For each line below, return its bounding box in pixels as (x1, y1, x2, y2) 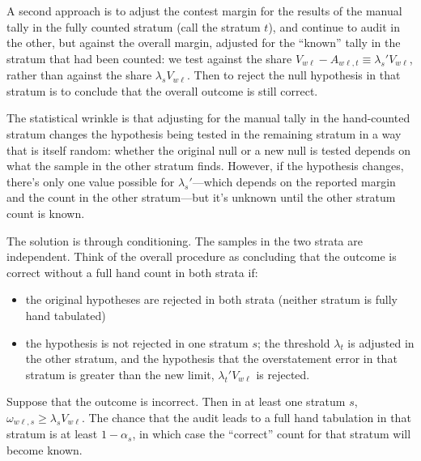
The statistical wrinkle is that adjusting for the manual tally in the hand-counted (6, 109, 410, 126)
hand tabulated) (25, 306, 106, 323)
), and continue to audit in (268, 18, 401, 35)
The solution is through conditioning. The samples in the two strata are (6, 232, 363, 249)
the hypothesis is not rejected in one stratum (25, 334, 249, 351)
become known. (6, 441, 83, 458)
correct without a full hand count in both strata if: (6, 263, 258, 280)
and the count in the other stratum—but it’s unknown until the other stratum (6, 189, 396, 206)
